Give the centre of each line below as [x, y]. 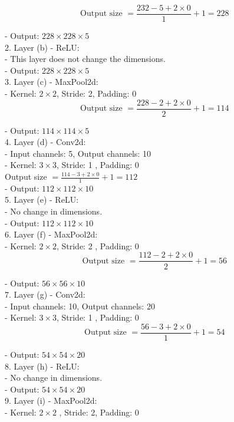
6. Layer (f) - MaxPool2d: [51, 234]
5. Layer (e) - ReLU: [42, 200]
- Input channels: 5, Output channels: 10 [78, 153]
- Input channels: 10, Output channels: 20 [80, 306]
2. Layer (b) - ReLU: [42, 47]
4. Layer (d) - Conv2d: [45, 142]
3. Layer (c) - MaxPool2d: [52, 82]
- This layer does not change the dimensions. [85, 59]
